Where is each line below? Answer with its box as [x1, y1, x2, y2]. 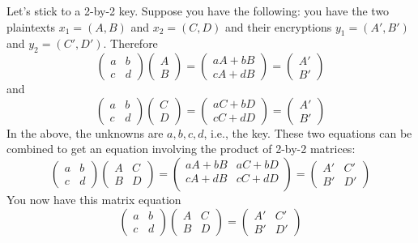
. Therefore [103, 35, 158, 52]
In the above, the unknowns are [6, 124, 164, 141]
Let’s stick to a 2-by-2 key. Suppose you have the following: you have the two [6, 2, 390, 19]
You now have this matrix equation [6, 190, 181, 207]
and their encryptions [225, 18, 332, 35]
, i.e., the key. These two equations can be [203, 124, 412, 141]
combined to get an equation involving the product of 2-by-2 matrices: [6, 140, 356, 157]
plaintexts [6, 18, 55, 35]
